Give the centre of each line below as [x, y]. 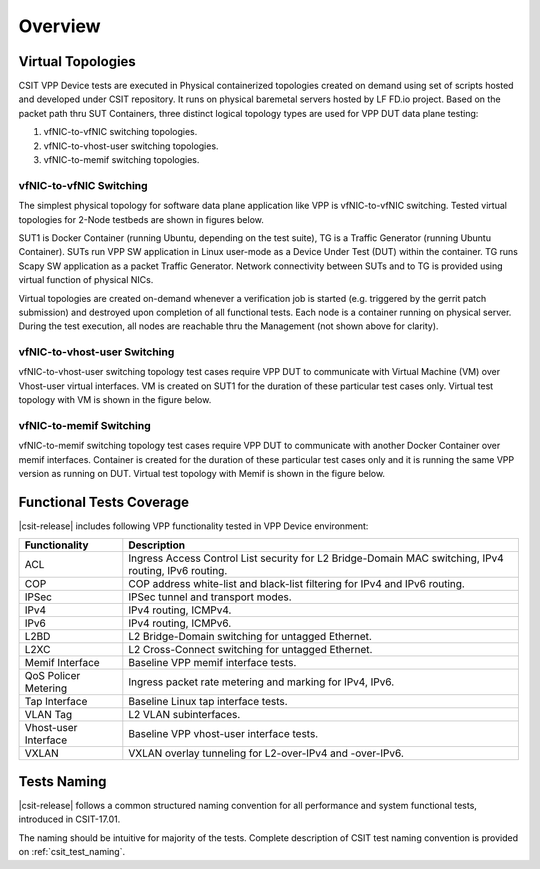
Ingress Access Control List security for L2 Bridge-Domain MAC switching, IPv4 [316, 558]
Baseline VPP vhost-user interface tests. [223, 734]
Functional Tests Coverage [104, 501]
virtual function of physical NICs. [86, 280]
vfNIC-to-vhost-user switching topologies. [131, 146]
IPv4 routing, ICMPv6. [180, 623]
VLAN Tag [48, 715]
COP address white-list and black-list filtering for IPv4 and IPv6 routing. [296, 584]
